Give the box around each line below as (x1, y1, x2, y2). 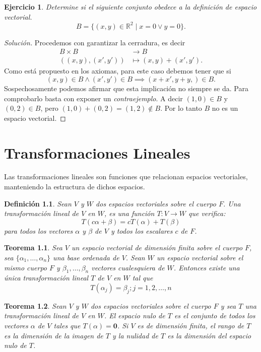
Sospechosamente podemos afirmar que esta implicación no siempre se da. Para (4, 83, 248, 93)
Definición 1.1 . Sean (4, 198, 72, 208)
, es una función (104, 208, 155, 219)
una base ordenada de (53, 252, 119, 262)
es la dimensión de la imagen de (4, 330, 103, 340)
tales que (53, 320, 81, 330)
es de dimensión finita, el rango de (137, 320, 244, 330)
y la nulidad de (112, 330, 158, 340)
